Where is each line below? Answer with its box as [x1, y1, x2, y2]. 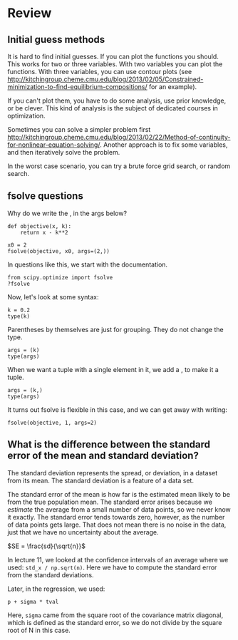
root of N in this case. [7, 626, 71, 634]
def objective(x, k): [7, 222, 72, 229]
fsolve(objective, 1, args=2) [7, 419, 98, 426]
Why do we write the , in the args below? [7, 209, 127, 217]
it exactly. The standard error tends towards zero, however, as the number [7, 512, 225, 521]
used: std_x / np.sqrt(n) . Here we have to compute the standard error [7, 563, 217, 572]
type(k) [7, 312, 31, 320]
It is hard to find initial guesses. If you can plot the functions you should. [7, 52, 219, 61]
